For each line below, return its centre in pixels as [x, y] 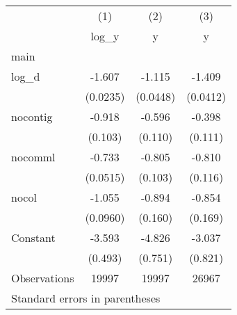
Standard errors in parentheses [86, 298]
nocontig [32, 116]
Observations [43, 278]
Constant [33, 237]
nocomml [33, 157]
